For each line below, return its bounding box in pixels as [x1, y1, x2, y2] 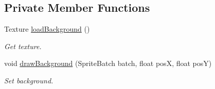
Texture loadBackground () [4, 24, 90, 34]
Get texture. [4, 40, 42, 51]
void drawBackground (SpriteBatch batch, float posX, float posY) [4, 58, 212, 69]
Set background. [4, 75, 53, 85]
